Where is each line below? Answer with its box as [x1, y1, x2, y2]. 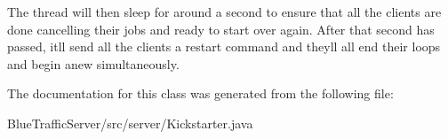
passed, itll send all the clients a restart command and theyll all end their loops [7, 37, 441, 56]
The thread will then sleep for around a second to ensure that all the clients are [7, 3, 442, 20]
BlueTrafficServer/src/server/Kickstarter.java [7, 113, 253, 132]
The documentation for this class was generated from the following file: [7, 84, 394, 103]
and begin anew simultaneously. [7, 54, 180, 73]
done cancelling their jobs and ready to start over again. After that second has [7, 19, 435, 38]
